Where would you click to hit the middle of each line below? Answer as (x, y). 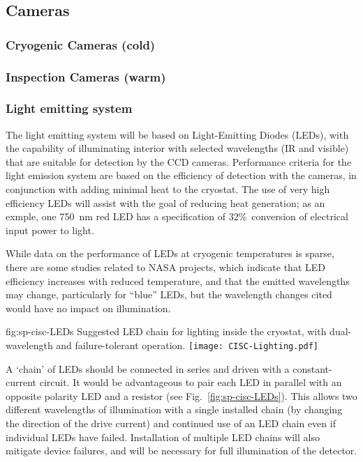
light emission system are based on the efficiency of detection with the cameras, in (181, 175)
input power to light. (50, 230)
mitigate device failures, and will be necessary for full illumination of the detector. (181, 451)
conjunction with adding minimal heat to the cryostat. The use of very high (168, 189)
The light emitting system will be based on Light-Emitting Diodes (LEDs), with (177, 134)
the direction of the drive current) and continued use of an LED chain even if (171, 423)
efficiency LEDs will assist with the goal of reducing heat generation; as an (165, 202)
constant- (312, 368)
